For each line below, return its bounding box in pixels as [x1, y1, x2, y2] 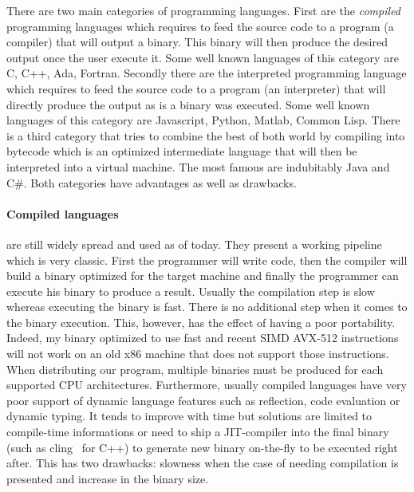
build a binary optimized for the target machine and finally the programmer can [6, 267, 399, 284]
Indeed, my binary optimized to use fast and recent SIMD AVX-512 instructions [6, 329, 399, 346]
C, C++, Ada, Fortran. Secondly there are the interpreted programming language [6, 65, 407, 81]
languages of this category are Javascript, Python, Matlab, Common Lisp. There [6, 112, 400, 128]
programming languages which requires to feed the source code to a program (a [6, 18, 394, 34]
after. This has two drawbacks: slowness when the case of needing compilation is [6, 455, 399, 471]
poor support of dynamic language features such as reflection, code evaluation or [6, 392, 400, 408]
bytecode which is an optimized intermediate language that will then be [6, 143, 357, 159]
